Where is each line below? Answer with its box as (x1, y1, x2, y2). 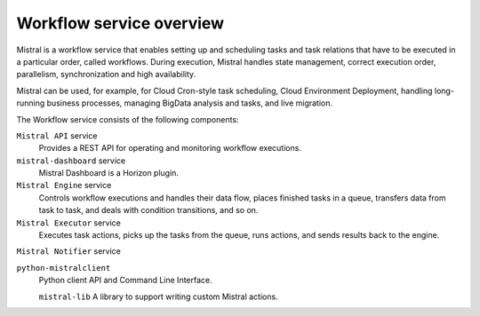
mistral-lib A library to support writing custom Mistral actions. (38, 291, 279, 302)
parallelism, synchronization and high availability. (16, 69, 196, 80)
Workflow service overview (16, 13, 225, 33)
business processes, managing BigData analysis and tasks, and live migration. (46, 98, 333, 108)
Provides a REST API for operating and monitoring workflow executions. (38, 143, 302, 154)
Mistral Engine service (16, 180, 112, 191)
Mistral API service (16, 130, 98, 141)
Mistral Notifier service (16, 246, 122, 257)
